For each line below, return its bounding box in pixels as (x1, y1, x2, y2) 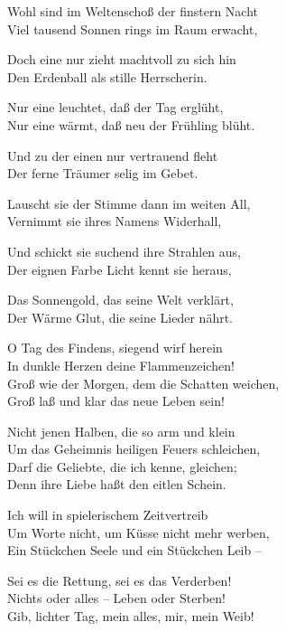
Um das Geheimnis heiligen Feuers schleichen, (7, 439, 261, 458)
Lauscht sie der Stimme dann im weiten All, (7, 193, 251, 212)
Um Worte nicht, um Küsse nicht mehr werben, (7, 523, 270, 542)
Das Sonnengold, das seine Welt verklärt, (7, 290, 234, 309)
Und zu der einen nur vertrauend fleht (7, 146, 218, 165)
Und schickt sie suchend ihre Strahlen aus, (7, 241, 241, 260)
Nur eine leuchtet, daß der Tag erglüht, (7, 98, 224, 117)
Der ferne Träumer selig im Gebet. (7, 164, 198, 183)
